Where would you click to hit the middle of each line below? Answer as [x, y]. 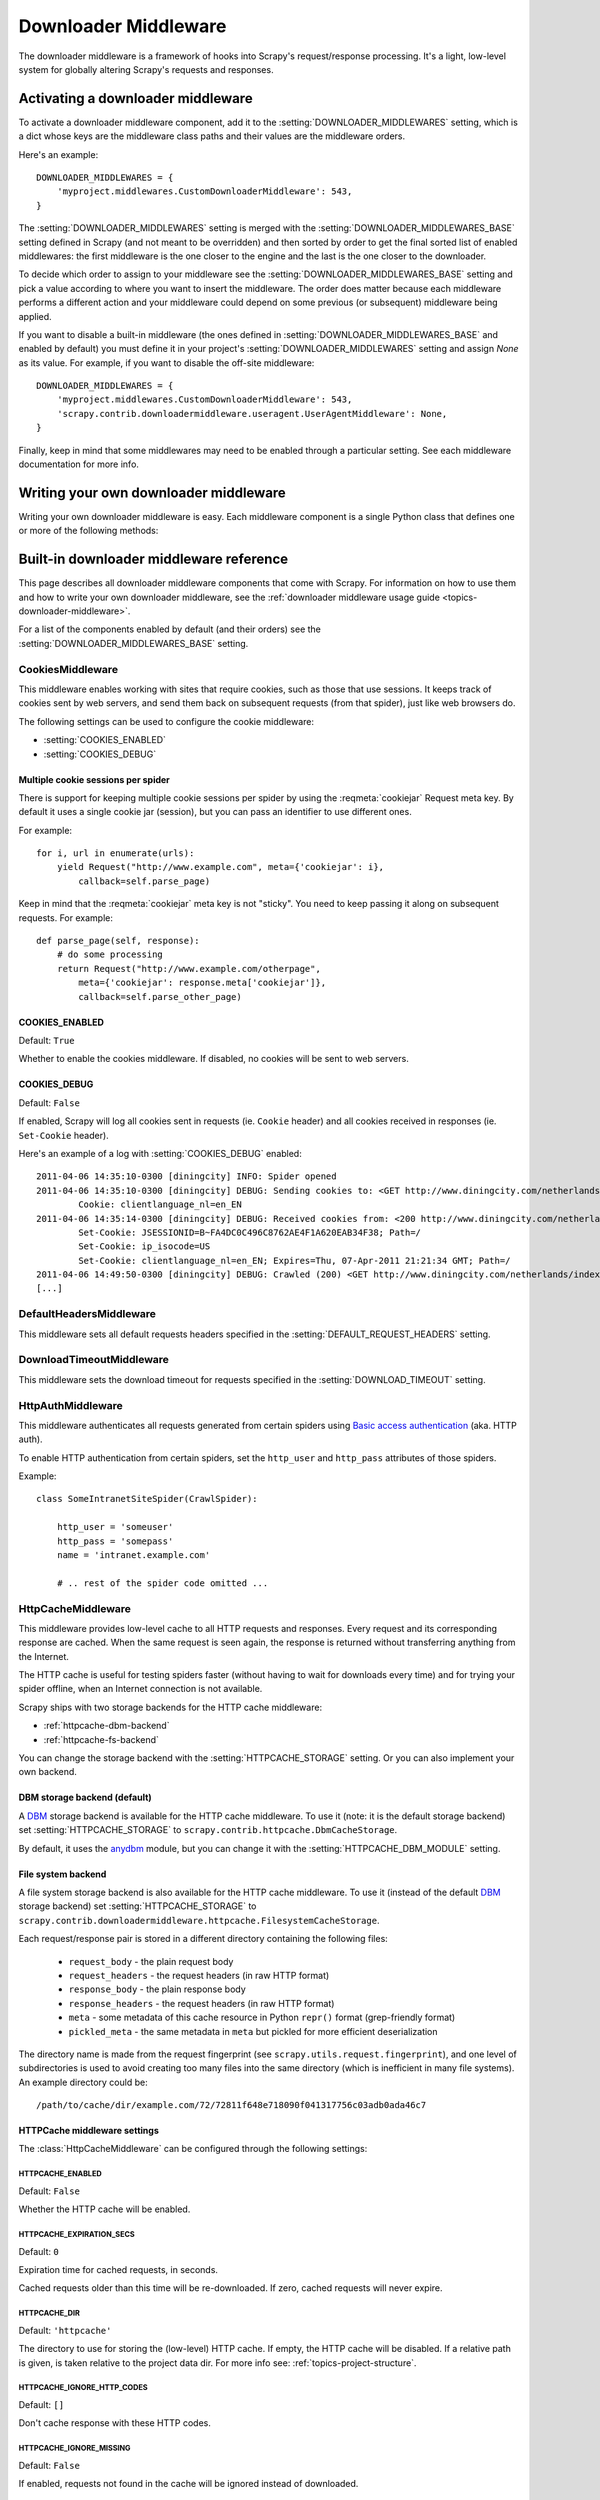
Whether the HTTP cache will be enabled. [104, 2209]
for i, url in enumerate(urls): [115, 853]
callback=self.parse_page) [144, 881]
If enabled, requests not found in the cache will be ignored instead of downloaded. [188, 2484]
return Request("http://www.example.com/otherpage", [189, 968]
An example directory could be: [83, 2082]
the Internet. [44, 1656]
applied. [35, 316]
